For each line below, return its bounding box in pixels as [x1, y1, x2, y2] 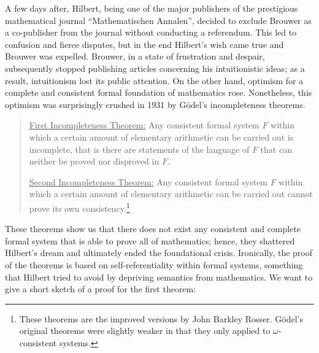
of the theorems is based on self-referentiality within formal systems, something [5, 258, 303, 271]
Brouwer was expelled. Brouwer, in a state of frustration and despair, [5, 50, 265, 63]
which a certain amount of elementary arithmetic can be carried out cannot [29, 187, 313, 200]
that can [260, 142, 292, 155]
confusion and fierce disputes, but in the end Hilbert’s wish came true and [5, 37, 284, 50]
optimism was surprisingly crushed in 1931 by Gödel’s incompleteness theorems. [5, 98, 306, 111]
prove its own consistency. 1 [29, 200, 130, 214]
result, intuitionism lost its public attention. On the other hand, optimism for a [5, 74, 304, 87]
